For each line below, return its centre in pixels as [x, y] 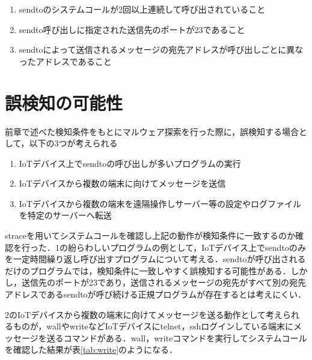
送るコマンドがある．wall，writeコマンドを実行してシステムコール [177, 337]
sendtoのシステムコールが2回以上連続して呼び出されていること [142, 9]
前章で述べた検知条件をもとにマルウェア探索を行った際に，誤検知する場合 [152, 131]
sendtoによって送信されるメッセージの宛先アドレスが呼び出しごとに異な [161, 49]
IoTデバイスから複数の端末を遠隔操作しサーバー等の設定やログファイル [160, 203]
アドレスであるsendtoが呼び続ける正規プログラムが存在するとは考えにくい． [155, 294]
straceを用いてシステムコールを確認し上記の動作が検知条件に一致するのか [150, 235]
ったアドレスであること [65, 61]
